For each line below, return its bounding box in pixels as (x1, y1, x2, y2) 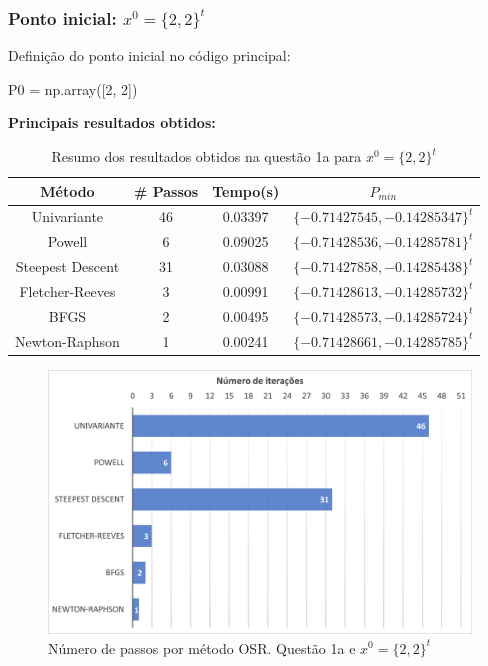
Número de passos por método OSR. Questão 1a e (48, 637, 356, 658)
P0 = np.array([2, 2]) (8, 78, 138, 99)
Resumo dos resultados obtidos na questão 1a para (51, 146, 362, 166)
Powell (47, 231, 88, 252)
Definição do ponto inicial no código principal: (8, 45, 291, 66)
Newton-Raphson (15, 330, 120, 351)
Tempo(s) (212, 180, 280, 201)
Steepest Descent (15, 256, 120, 277)
